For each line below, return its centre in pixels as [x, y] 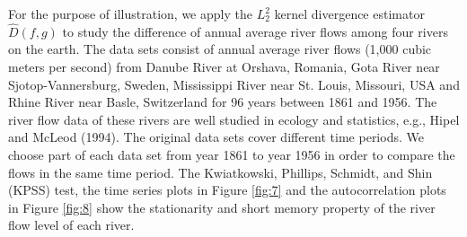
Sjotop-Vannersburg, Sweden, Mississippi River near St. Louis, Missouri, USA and [234, 84]
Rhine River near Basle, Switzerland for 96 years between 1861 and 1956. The [223, 102]
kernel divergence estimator [349, 13]
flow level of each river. [71, 225]
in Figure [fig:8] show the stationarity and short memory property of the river [222, 207]
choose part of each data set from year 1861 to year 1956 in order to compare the [232, 154]
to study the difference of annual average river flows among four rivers [255, 31]
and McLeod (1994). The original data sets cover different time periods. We [216, 137]
